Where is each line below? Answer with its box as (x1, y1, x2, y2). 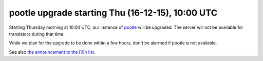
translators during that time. (9, 31, 65, 37)
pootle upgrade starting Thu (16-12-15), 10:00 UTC (9, 7, 218, 18)
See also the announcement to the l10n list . (9, 49, 95, 55)
